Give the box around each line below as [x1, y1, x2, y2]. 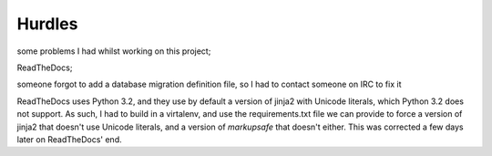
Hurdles [16, 14, 78, 34]
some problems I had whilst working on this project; [16, 46, 211, 57]
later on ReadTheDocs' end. [16, 133, 122, 145]
